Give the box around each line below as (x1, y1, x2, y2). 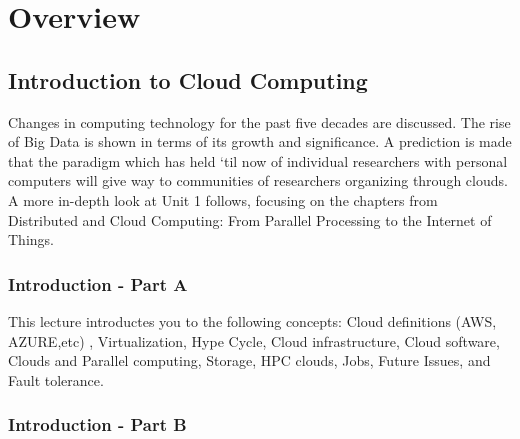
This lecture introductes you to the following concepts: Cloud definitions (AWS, (8, 310, 497, 331)
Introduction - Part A (8, 271, 188, 296)
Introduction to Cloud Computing (8, 64, 368, 95)
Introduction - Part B (8, 412, 187, 437)
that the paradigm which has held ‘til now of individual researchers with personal (8, 150, 508, 171)
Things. (8, 229, 54, 250)
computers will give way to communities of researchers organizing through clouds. (8, 170, 508, 191)
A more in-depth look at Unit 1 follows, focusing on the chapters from (8, 189, 438, 210)
